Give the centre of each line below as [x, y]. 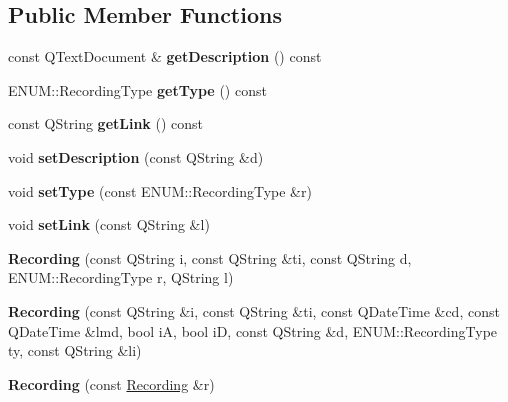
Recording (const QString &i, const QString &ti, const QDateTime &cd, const [254, 310]
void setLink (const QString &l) [109, 224]
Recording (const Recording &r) [111, 383]
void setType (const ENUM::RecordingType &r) [160, 190]
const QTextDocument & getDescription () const [165, 56]
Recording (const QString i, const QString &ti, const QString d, [210, 257]
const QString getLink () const [106, 123]
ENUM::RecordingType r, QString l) [121, 277]
